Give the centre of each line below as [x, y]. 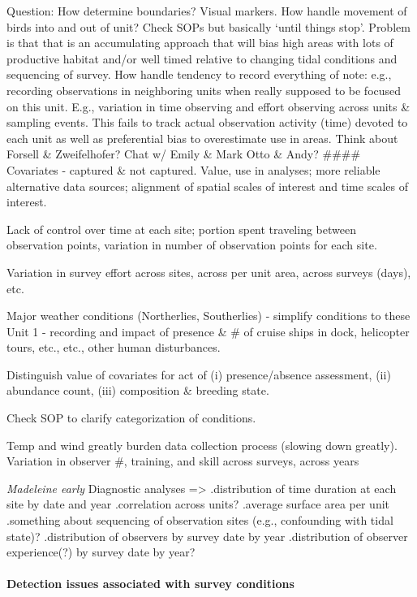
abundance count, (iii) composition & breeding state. [138, 390]
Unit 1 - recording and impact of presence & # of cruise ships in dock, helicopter [208, 331]
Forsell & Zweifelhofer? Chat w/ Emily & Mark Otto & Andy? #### [184, 154]
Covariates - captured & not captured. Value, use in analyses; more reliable [193, 169]
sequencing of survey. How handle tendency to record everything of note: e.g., [199, 74]
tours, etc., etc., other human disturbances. [114, 347]
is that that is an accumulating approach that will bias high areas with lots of [200, 43]
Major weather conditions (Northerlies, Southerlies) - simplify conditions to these [208, 316]
